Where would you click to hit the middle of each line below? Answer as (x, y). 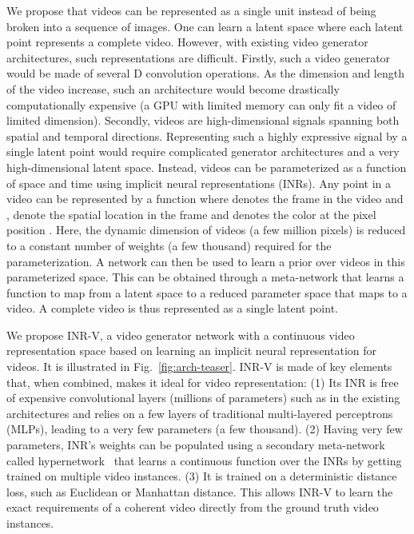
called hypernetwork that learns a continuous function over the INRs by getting (204, 460)
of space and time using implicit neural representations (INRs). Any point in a (199, 183)
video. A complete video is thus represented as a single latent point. (172, 308)
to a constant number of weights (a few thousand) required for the (169, 245)
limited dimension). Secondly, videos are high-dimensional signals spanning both (203, 120)
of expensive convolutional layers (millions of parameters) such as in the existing (203, 398)
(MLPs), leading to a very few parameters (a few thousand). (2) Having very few (205, 429)
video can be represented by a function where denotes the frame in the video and (205, 199)
